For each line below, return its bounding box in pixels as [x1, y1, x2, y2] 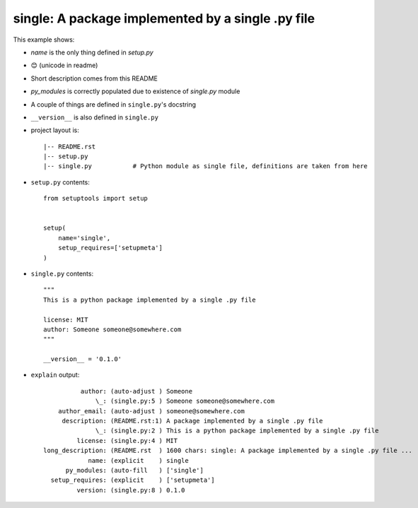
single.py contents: [30, 269, 94, 278]
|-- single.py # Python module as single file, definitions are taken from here [43, 163, 368, 170]
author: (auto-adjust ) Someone [80, 387, 193, 395]
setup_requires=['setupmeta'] [57, 244, 163, 252]
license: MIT [43, 315, 88, 324]
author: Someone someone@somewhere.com [43, 325, 182, 333]
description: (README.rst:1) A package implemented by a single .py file [62, 417, 323, 425]
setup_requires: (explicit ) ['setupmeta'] [50, 476, 215, 484]
